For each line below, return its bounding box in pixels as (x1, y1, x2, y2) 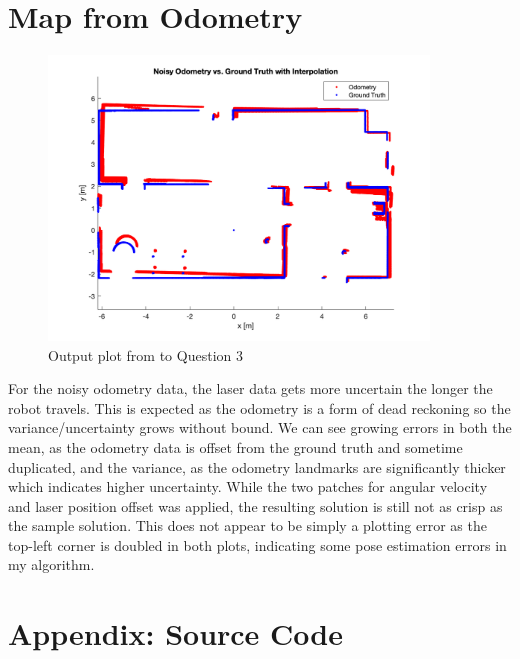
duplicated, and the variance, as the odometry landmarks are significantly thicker (8, 456, 506, 477)
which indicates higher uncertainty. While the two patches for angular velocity (8, 476, 488, 497)
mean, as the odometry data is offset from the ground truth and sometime (8, 436, 463, 457)
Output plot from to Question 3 (48, 344, 243, 365)
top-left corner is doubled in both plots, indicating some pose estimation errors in (8, 534, 507, 555)
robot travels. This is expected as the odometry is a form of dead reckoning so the (8, 397, 511, 418)
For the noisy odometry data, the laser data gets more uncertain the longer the (8, 378, 493, 399)
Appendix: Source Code (8, 613, 343, 654)
